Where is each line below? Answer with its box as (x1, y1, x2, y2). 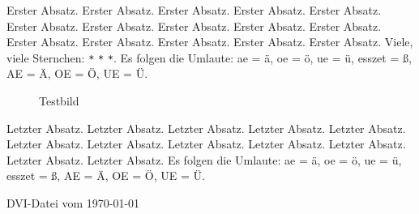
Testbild (39, 92, 79, 109)
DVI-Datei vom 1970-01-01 (6, 195, 140, 211)
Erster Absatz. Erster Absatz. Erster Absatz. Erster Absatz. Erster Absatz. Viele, (6, 33, 413, 50)
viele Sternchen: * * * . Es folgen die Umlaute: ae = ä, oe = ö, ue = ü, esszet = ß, (6, 49, 412, 66)
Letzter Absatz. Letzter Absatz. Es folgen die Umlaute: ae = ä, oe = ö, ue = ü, (6, 151, 402, 168)
